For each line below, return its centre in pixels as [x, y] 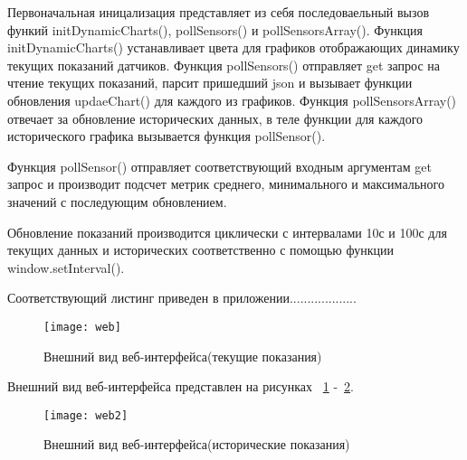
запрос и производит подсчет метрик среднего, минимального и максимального [226, 184]
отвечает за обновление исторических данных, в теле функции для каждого [215, 118]
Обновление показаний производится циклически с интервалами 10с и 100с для [227, 232]
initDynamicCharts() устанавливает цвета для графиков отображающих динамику [233, 47]
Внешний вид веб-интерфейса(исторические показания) [197, 444]
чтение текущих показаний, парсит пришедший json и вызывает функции [210, 83]
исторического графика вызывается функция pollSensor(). [167, 136]
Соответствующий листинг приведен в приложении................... [182, 298]
